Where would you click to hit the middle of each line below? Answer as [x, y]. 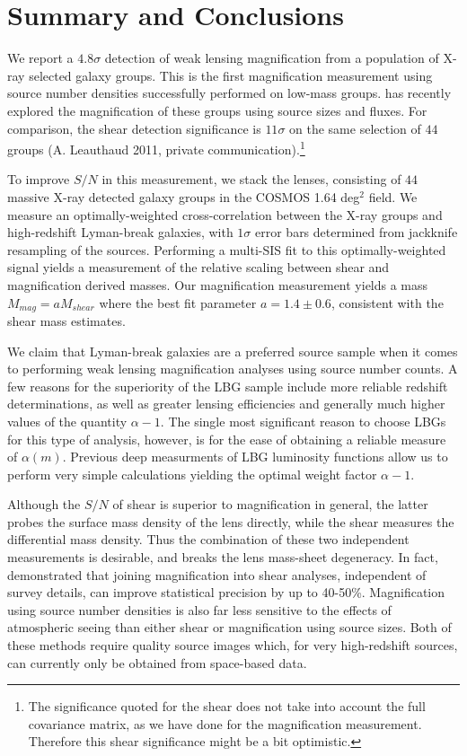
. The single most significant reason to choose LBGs [303, 421]
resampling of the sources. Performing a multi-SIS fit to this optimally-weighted [227, 249]
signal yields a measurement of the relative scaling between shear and [198, 267]
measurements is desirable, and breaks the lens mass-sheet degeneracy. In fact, [223, 557]
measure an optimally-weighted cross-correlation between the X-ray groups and [225, 214]
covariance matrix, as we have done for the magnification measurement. [225, 723]
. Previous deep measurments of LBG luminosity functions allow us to [255, 457]
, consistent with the [387, 302]
